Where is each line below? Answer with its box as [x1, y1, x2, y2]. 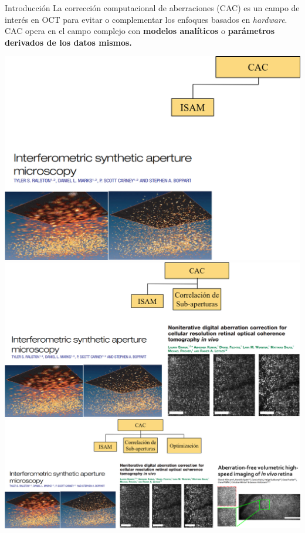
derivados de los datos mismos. [5, 36, 132, 48]
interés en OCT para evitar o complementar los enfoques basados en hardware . [5, 13, 287, 25]
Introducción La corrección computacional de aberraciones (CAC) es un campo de [5, 2, 300, 13]
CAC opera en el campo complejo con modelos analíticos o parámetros [5, 25, 275, 37]
